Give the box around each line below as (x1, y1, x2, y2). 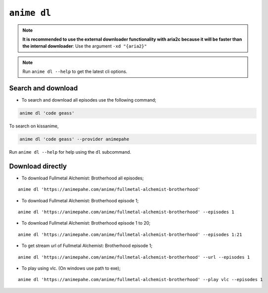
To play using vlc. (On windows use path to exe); (21, 265, 121, 271)
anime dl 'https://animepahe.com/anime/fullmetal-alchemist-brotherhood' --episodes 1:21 (18, 232, 242, 237)
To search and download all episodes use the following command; (21, 97, 157, 103)
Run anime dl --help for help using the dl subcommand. (9, 149, 132, 155)
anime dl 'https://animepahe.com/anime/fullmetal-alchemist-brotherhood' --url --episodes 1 (18, 254, 250, 260)
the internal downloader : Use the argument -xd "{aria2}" (22, 43, 147, 49)
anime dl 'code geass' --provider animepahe (19, 136, 130, 142)
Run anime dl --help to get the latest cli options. (22, 68, 128, 74)
